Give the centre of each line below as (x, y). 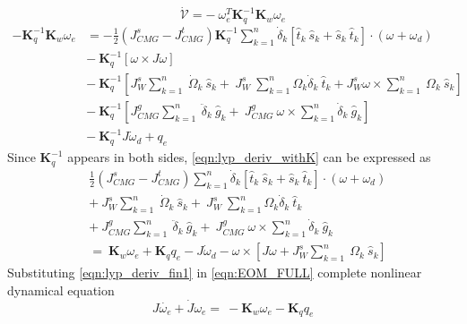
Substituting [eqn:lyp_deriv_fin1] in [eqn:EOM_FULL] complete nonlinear (215, 273)
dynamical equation (61, 290)
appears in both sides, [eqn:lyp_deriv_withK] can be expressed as (249, 157)
